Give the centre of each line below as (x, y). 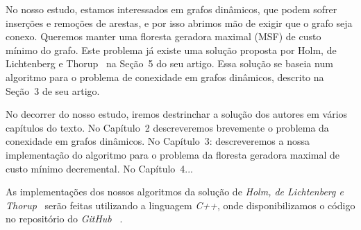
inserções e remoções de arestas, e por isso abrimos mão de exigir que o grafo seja (179, 23)
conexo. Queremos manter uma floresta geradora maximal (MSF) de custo (163, 36)
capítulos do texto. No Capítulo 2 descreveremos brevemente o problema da (167, 127)
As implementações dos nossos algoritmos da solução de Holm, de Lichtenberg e (175, 192)
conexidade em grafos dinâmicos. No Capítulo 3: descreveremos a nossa (158, 141)
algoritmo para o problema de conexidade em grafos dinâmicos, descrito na (165, 77)
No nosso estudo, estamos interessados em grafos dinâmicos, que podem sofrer (171, 9)
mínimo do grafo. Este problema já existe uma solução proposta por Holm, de (171, 50)
